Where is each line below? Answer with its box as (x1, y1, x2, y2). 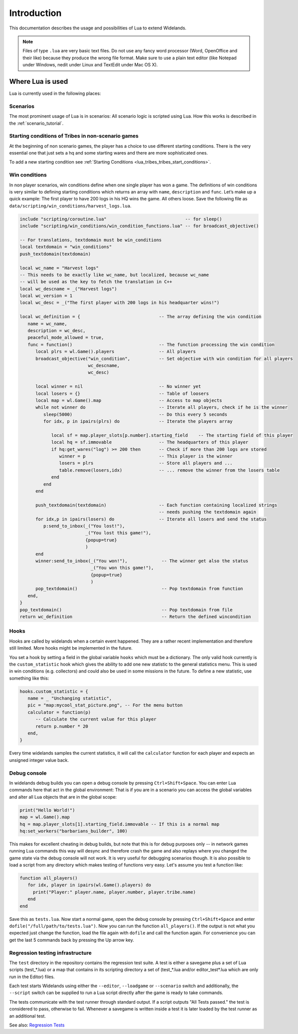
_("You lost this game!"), (85, 530, 151, 536)
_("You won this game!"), (90, 565, 154, 571)
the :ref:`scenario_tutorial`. (9, 120, 64, 126)
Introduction (9, 7, 62, 18)
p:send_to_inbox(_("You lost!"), (43, 523, 125, 528)
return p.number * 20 (35, 723, 88, 729)
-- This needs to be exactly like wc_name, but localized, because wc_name (19, 272, 209, 278)
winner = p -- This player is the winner (59, 454, 233, 459)
